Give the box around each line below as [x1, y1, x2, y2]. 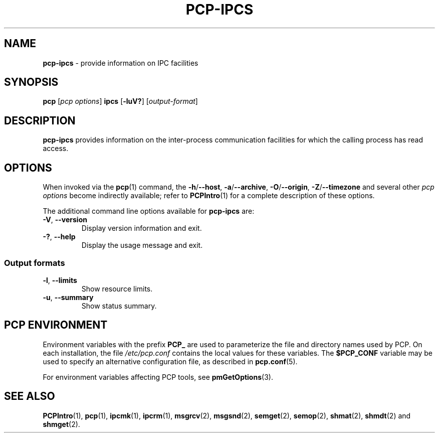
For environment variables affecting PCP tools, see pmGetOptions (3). [43, 372, 273, 381]
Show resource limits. [81, 284, 153, 293]
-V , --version [43, 215, 87, 224]
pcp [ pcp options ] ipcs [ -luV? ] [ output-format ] [43, 97, 198, 106]
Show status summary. [81, 301, 157, 310]
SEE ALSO [4, 390, 55, 403]
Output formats [4, 257, 65, 268]
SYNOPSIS [4, 76, 59, 89]
